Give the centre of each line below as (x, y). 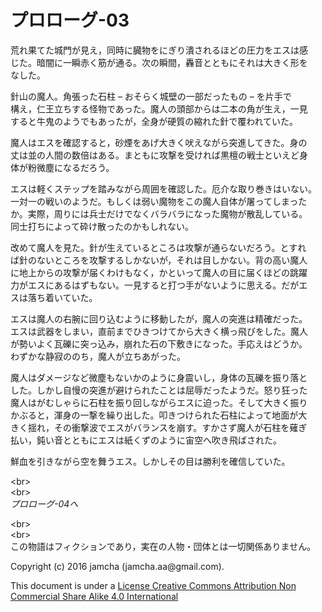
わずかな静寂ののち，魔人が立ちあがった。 (98, 356)
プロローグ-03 (70, 20)
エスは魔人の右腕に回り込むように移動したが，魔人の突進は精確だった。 (159, 318)
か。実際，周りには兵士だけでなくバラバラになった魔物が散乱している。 (159, 213)
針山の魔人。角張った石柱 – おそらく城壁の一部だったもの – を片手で (151, 96)
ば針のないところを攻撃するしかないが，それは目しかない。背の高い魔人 (159, 260)
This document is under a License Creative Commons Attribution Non (153, 585)
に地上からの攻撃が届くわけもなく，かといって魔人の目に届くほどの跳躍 (159, 272)
